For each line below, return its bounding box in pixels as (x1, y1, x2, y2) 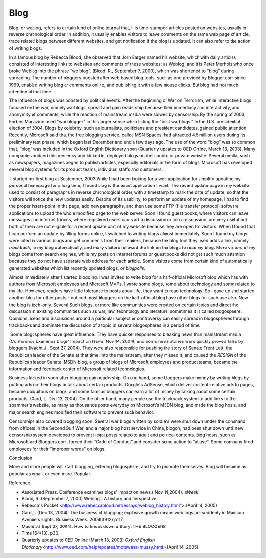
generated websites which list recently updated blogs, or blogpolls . (9, 265, 146, 271)
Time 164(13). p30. (21, 530, 60, 536)
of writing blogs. (9, 45, 42, 51)
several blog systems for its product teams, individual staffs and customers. (9, 166, 163, 172)
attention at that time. (9, 89, 53, 94)
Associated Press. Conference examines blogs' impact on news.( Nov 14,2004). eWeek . (21, 489, 199, 495)
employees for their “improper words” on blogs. (9, 446, 106, 452)
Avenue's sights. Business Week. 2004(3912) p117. (21, 517, 124, 523)
